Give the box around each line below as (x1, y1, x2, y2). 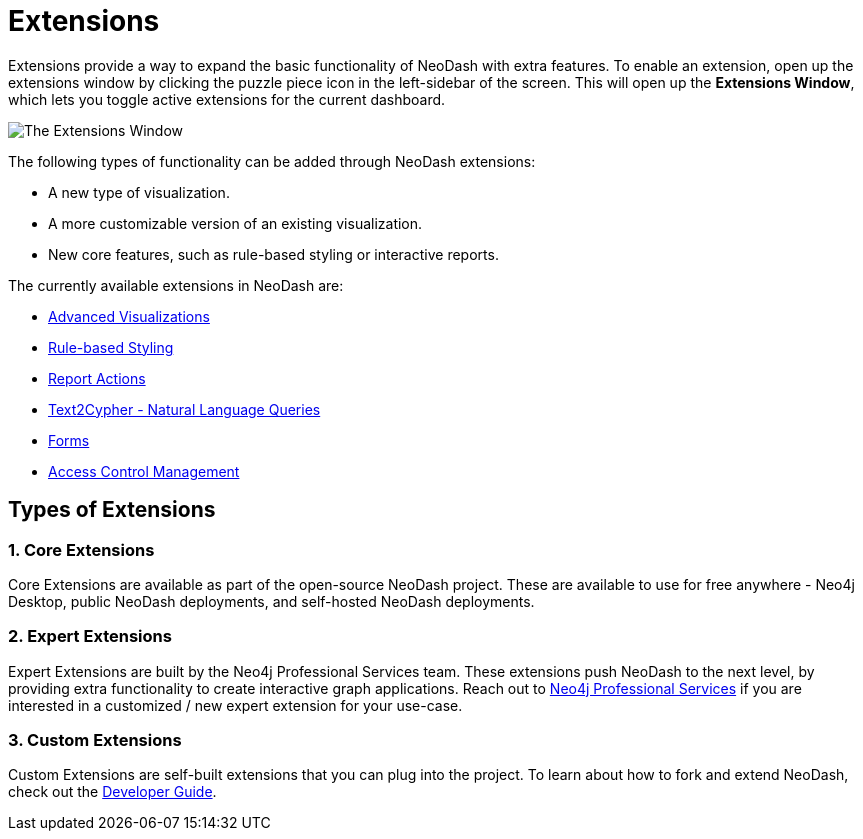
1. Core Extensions (8, 539, 155, 560)
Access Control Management (48, 462, 240, 480)
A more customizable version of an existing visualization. (48, 214, 423, 232)
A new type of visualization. (48, 183, 230, 201)
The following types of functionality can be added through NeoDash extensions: (8, 152, 536, 170)
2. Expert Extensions (8, 626, 172, 647)
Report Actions (48, 369, 146, 387)
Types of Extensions (8, 497, 216, 523)
